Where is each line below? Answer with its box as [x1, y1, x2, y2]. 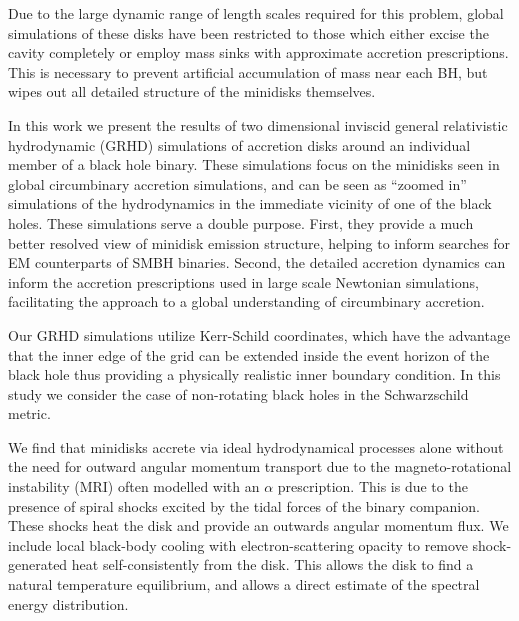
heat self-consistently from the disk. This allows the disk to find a [71, 554, 474, 575]
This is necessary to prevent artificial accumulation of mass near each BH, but [8, 61, 488, 82]
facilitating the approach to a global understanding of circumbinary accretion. [8, 291, 485, 312]
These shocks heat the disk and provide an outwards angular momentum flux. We [8, 515, 509, 536]
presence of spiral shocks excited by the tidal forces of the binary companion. [8, 495, 480, 516]
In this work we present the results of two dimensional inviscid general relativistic [8, 114, 508, 135]
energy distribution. [8, 593, 129, 614]
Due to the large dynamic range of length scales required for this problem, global [8, 3, 504, 23]
